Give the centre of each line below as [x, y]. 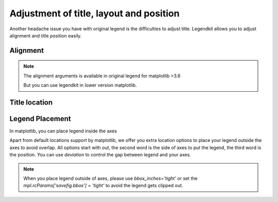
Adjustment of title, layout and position [94, 13]
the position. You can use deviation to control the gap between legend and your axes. [100, 155]
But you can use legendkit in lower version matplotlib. [80, 85]
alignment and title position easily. [46, 35]
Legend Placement [40, 119]
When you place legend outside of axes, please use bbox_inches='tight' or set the [110, 178]
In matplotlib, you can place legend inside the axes [63, 131]
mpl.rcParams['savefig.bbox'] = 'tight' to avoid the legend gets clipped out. [103, 186]
